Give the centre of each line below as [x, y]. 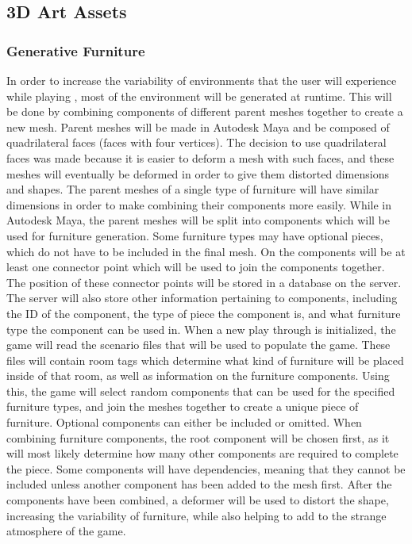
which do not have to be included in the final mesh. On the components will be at [206, 251]
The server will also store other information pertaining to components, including [202, 298]
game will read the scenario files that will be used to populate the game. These [198, 345]
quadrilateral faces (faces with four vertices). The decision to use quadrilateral [196, 142]
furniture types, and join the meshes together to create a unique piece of [183, 406]
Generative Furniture [76, 50]
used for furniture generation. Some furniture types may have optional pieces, [195, 235]
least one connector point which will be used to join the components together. [196, 267]
